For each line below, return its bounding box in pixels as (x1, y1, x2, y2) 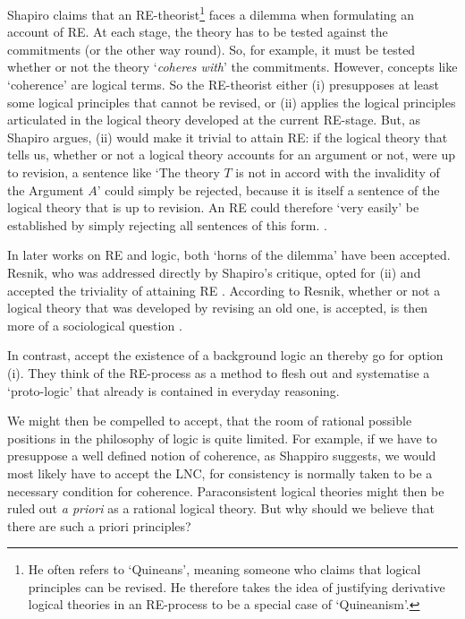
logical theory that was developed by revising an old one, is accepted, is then (7, 298, 428, 317)
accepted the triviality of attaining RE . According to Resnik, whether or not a (7, 280, 441, 299)
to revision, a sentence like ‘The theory (7, 163, 220, 181)
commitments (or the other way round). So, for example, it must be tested (7, 39, 416, 58)
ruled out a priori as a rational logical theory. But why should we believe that (7, 499, 435, 518)
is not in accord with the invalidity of (235, 163, 440, 181)
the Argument (7, 180, 84, 199)
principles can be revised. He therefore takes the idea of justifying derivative (28, 577, 445, 596)
